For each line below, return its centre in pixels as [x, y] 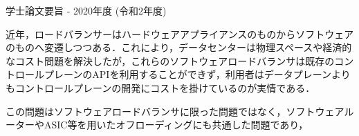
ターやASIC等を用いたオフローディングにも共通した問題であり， [162, 125]
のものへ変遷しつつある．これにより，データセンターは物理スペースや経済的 [179, 47]
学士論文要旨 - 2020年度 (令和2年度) [86, 10]
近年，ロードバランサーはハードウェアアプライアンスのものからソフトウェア [180, 33]
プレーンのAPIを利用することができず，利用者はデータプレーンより [197, 74]
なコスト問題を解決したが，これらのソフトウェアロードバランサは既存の [170, 60]
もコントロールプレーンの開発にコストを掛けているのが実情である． [160, 87]
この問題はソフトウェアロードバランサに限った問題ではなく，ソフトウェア [175, 111]
